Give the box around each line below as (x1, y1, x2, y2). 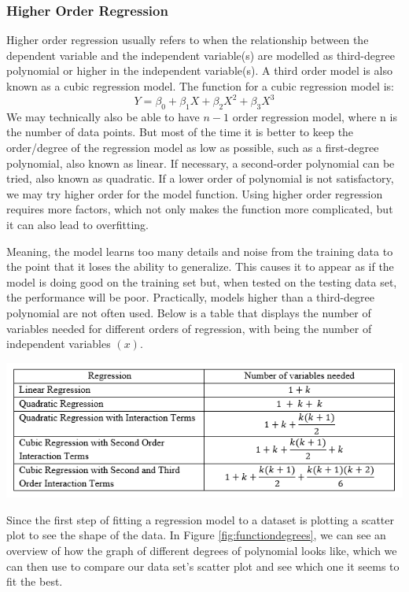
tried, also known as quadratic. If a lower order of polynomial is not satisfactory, (6, 170, 394, 187)
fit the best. (6, 573, 63, 590)
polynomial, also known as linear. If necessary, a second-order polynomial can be (6, 154, 395, 171)
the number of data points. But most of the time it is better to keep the (6, 124, 354, 140)
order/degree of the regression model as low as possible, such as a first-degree (6, 139, 379, 156)
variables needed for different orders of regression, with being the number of (6, 320, 372, 336)
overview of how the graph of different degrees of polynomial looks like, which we (6, 542, 397, 558)
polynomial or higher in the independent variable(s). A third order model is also (6, 62, 392, 79)
